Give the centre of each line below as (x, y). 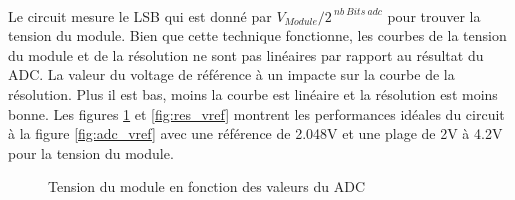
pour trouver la (434, 15)
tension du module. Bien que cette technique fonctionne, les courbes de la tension (257, 35)
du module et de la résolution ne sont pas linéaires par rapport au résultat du (246, 54)
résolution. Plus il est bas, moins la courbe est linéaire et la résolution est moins (253, 93)
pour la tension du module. (91, 152)
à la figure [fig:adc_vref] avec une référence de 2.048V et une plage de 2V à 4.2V (255, 133)
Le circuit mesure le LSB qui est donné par (140, 15)
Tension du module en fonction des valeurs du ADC (207, 186)
